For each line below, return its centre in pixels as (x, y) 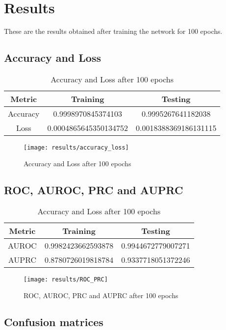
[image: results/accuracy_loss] (76, 147)
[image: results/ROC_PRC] (66, 280)
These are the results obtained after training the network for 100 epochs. (113, 31)
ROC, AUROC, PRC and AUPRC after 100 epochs (101, 295)
